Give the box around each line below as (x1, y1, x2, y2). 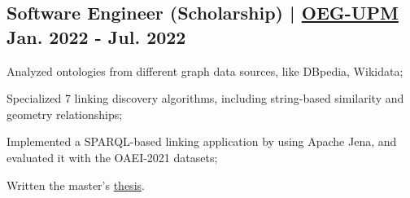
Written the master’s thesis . (7, 176, 145, 193)
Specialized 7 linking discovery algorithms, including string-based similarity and (7, 90, 404, 107)
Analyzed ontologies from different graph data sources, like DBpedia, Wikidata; (7, 62, 403, 79)
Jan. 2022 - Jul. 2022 (7, 24, 186, 49)
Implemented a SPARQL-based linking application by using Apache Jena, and (7, 133, 397, 150)
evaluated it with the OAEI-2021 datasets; (7, 148, 218, 165)
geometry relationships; (7, 105, 123, 122)
